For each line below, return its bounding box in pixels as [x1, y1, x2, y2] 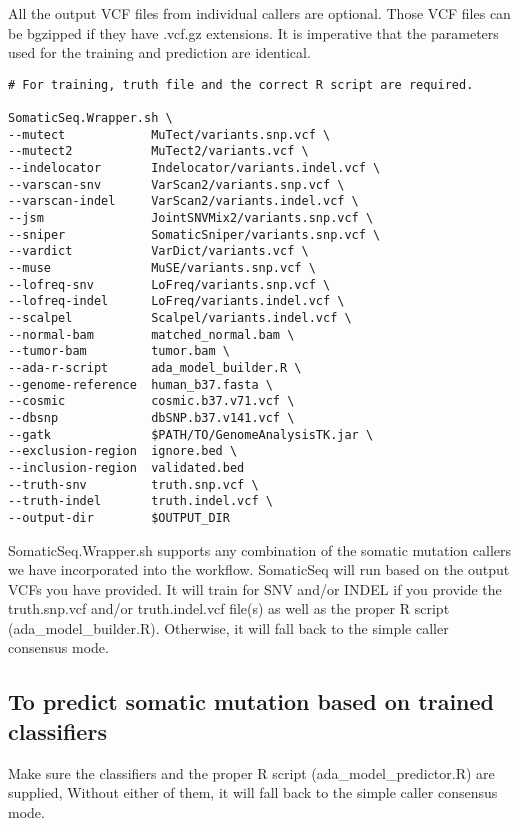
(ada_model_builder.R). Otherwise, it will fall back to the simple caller [8, 617, 449, 638]
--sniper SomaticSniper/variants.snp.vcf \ [8, 227, 381, 242]
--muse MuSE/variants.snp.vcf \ [8, 261, 316, 275]
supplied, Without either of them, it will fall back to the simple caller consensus [8, 782, 498, 803]
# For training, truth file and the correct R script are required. [8, 77, 474, 92]
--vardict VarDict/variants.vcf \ [8, 244, 309, 259]
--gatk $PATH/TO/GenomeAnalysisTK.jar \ [8, 427, 374, 442]
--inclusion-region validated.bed [8, 460, 245, 475]
